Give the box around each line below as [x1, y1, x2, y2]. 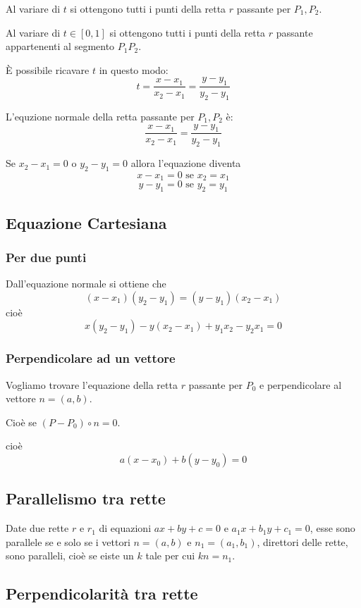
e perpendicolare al [259, 377, 342, 392]
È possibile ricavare [6, 62, 90, 77]
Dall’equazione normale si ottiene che [6, 276, 166, 291]
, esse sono [310, 521, 355, 535]
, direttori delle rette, [257, 534, 348, 549]
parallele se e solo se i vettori [6, 534, 130, 549]
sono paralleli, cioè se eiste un [6, 548, 134, 563]
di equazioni [99, 521, 152, 535]
